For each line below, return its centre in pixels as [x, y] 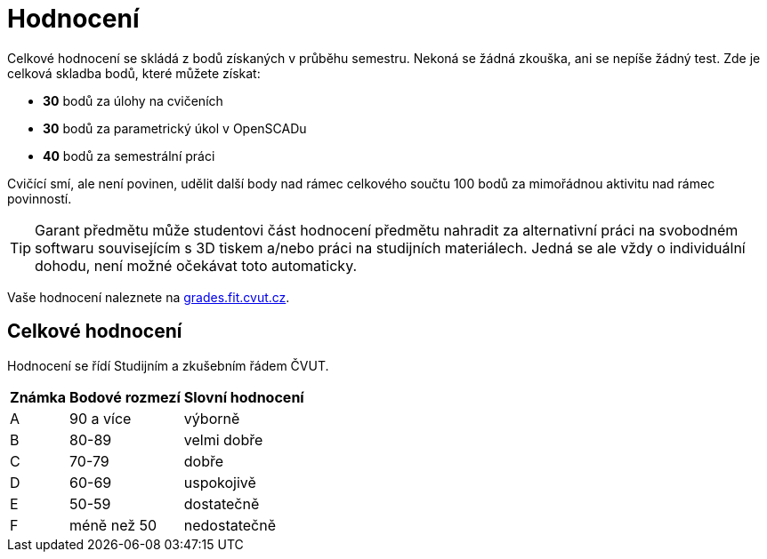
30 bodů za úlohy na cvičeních [133, 100]
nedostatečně [230, 525]
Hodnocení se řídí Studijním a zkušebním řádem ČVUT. [168, 365]
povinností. [40, 198]
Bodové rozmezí [125, 397]
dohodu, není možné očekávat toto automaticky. [196, 265]
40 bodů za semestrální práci [129, 156]
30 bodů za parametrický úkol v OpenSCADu [175, 128]
